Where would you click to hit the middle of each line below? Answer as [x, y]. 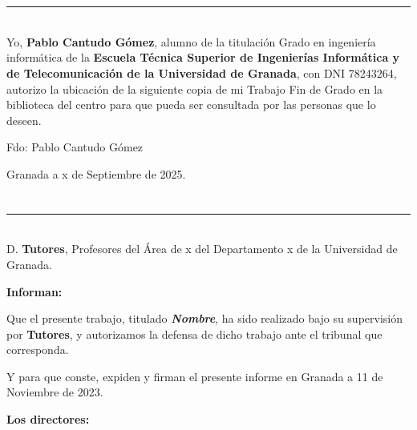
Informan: [34, 291]
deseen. [24, 120]
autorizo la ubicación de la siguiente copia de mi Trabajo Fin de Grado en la [195, 88]
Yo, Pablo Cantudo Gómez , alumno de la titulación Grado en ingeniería [191, 41]
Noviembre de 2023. [55, 392]
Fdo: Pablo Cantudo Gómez [75, 147]
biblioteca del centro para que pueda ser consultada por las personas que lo [191, 104]
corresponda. [38, 350]
